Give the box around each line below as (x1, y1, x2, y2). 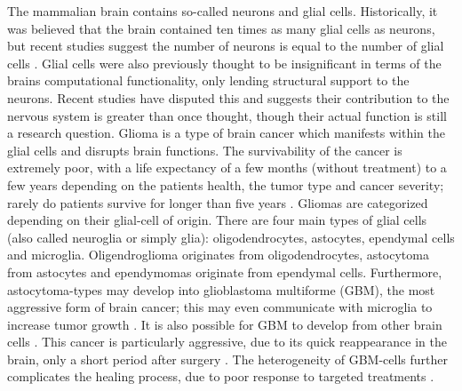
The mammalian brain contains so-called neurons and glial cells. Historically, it (7, 2, 438, 20)
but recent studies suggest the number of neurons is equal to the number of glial (7, 36, 444, 55)
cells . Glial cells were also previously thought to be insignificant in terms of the (7, 53, 442, 72)
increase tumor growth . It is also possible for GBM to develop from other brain (7, 315, 442, 333)
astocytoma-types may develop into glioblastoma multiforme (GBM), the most (7, 280, 435, 299)
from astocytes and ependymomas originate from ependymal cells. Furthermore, (7, 262, 442, 281)
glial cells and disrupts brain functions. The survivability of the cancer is (7, 140, 402, 159)
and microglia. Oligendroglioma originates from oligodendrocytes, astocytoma (7, 245, 429, 264)
